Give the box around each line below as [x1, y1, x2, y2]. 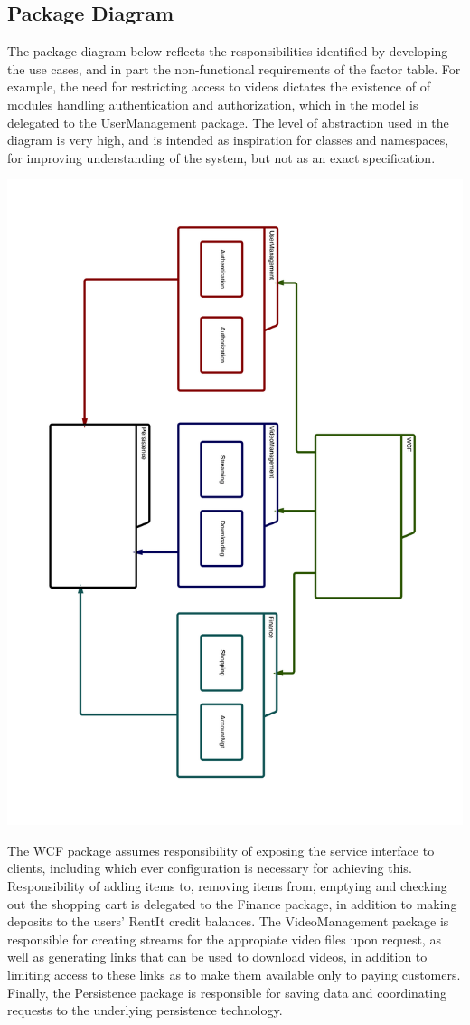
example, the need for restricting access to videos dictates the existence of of [7, 77, 430, 96]
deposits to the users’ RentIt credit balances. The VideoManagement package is [7, 912, 449, 931]
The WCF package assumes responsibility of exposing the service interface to [7, 840, 435, 859]
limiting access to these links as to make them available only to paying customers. [7, 964, 461, 983]
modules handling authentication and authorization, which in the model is [7, 94, 418, 113]
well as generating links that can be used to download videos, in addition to [7, 947, 428, 966]
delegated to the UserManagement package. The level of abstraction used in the [7, 112, 449, 131]
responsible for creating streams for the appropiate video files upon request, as [7, 929, 441, 948]
